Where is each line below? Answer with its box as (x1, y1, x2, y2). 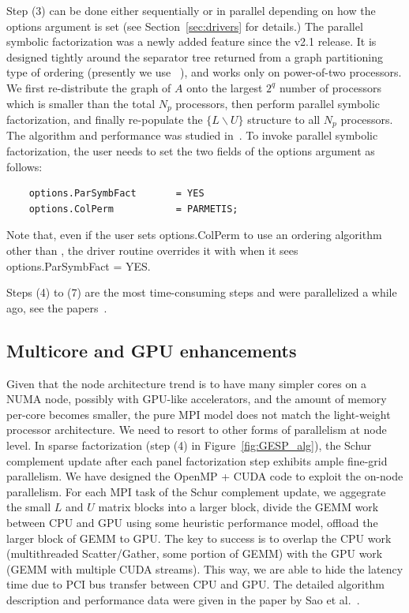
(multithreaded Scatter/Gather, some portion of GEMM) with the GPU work (6, 545, 383, 562)
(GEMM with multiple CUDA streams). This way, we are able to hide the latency (6, 560, 403, 577)
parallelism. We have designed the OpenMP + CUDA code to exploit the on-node (6, 468, 403, 484)
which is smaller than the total (6, 95, 156, 111)
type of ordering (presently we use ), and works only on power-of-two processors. (6, 64, 402, 80)
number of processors (279, 79, 381, 95)
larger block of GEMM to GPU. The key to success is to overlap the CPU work (6, 529, 392, 546)
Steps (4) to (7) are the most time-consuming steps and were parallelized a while (6, 284, 397, 301)
